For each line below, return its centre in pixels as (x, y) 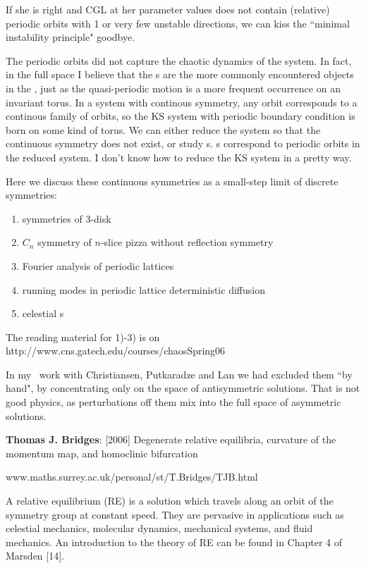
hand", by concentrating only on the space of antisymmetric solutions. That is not (183, 388)
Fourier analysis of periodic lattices (98, 265)
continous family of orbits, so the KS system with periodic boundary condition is (181, 116)
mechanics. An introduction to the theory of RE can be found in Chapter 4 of (174, 542)
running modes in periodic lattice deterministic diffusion (144, 289)
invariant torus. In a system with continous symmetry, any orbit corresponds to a (182, 102)
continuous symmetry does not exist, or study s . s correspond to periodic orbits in (183, 143)
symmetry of (65, 242)
